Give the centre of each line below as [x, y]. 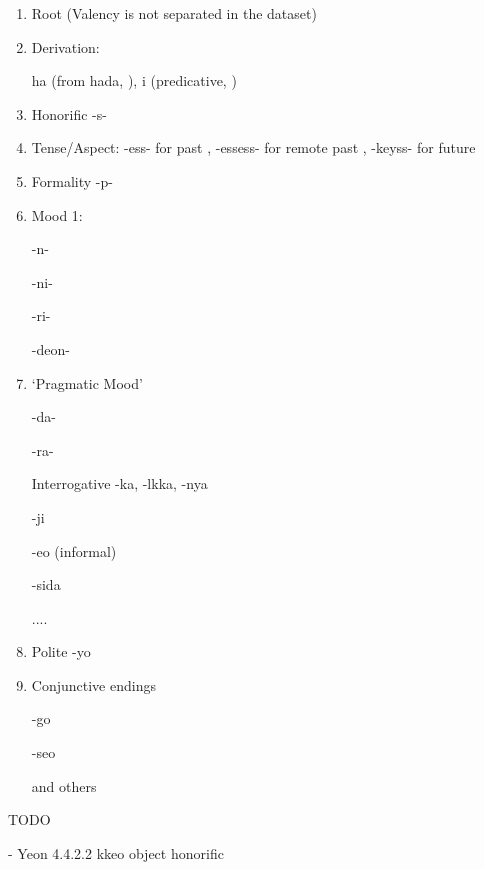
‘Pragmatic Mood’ [87, 382]
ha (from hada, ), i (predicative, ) [134, 80]
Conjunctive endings [93, 684]
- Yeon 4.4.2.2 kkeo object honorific [116, 852]
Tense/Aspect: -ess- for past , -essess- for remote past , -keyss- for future [253, 147]
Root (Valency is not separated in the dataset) [174, 13]
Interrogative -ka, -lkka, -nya [119, 483]
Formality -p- [72, 180]
